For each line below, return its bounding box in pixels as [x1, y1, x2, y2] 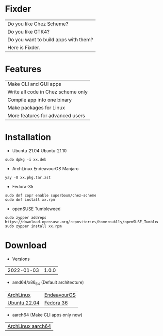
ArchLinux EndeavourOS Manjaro [12, 165, 79, 171]
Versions [12, 256, 30, 262]
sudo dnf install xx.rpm [5, 197, 55, 202]
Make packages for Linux [7, 104, 65, 111]
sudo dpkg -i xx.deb [5, 157, 47, 162]
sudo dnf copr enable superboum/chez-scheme [5, 193, 97, 198]
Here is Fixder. [7, 44, 41, 51]
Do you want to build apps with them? [7, 36, 94, 43]
